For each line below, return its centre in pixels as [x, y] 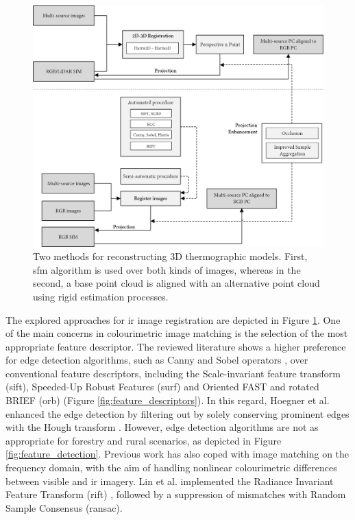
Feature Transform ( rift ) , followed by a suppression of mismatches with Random [176, 494]
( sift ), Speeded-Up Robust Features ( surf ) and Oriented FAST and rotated [162, 387]
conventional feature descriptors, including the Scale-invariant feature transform [173, 373]
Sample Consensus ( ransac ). [64, 507]
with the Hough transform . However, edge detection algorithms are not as [162, 427]
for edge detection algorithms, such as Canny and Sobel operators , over [157, 360]
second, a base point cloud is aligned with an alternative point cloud [176, 283]
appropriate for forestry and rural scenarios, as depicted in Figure [144, 440]
